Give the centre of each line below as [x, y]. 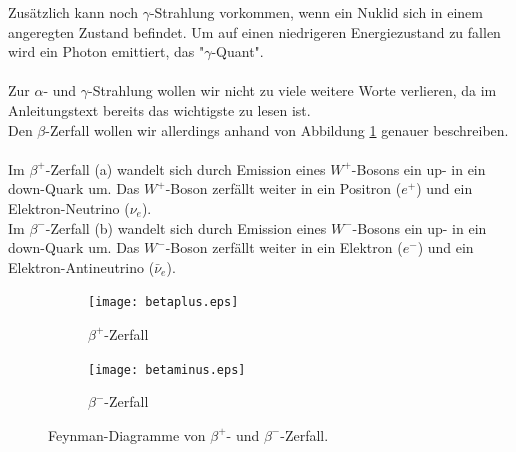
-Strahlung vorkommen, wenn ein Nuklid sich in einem [316, 12]
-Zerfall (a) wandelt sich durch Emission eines [185, 168]
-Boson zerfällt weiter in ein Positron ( [283, 188]
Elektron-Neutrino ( [69, 207]
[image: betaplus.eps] [163, 302]
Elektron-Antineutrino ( [81, 266]
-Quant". [237, 51]
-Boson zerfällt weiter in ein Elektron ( [284, 247]
